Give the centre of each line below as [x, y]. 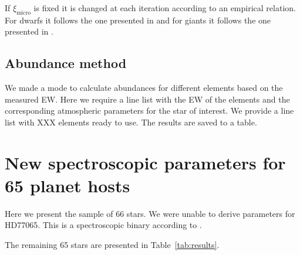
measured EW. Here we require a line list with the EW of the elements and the [147, 99]
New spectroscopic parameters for [145, 162]
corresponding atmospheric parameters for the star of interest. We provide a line [149, 110]
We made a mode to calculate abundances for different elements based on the [144, 88]
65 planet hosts [68, 185]
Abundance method [66, 63]
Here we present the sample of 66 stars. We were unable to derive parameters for [150, 213]
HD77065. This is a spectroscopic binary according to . [103, 225]
